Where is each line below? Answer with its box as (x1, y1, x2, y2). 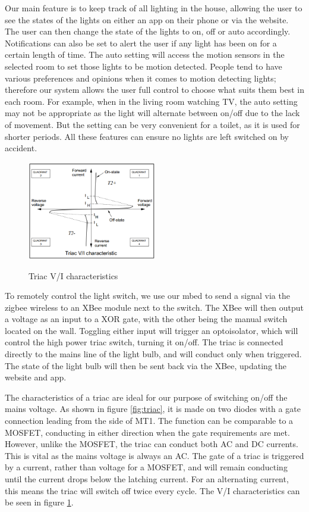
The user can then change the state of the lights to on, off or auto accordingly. (5, 25, 291, 38)
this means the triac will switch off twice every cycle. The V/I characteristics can (5, 484, 300, 497)
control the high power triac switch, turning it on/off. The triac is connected (5, 336, 283, 348)
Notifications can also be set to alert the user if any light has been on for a (5, 36, 277, 49)
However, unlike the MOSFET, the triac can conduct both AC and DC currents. (5, 438, 298, 450)
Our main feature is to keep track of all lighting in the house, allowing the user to (5, 2, 302, 14)
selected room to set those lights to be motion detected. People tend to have (5, 60, 282, 72)
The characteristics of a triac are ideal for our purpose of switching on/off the (5, 391, 288, 403)
